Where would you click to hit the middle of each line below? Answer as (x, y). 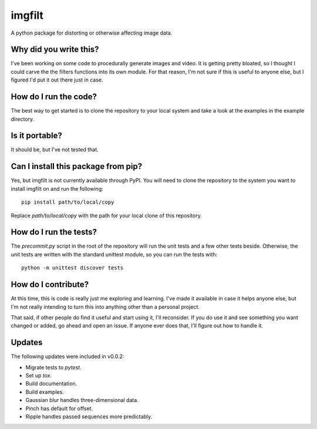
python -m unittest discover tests (72, 268)
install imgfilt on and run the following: (57, 188)
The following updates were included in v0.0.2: (68, 357)
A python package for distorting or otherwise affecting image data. (92, 33)
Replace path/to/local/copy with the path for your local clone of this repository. (106, 215)
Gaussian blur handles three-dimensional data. (82, 400)
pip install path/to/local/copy (68, 202)
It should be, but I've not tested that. (55, 150)
